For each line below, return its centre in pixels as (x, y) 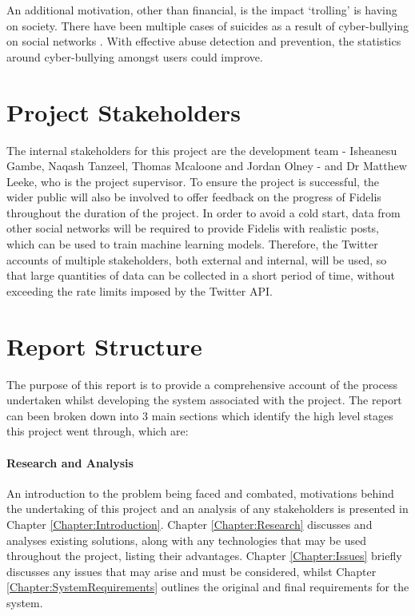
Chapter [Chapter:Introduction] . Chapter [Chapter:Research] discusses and (190, 524)
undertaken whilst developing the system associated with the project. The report (204, 400)
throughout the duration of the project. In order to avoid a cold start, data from (204, 212)
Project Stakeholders (124, 111)
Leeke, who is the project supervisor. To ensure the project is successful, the (193, 181)
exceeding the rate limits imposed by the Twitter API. (140, 290)
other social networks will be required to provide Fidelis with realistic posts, (193, 228)
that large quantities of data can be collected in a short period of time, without (201, 275)
